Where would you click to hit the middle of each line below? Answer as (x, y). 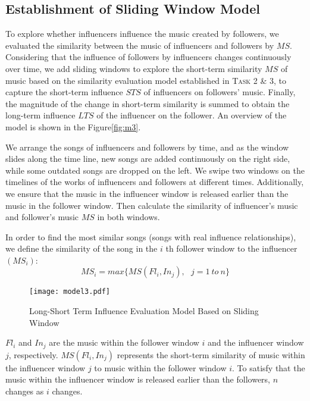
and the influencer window (256, 342)
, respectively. (33, 354)
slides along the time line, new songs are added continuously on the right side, (148, 159)
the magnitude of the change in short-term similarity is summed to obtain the (148, 103)
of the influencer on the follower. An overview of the (192, 115)
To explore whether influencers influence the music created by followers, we (142, 34)
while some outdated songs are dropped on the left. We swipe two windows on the (155, 170)
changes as (25, 391)
